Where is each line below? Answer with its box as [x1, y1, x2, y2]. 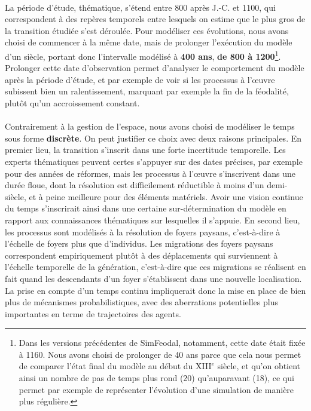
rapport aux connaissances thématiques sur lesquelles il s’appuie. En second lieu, [5, 213, 300, 226]
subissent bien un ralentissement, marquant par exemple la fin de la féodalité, [5, 85, 289, 97]
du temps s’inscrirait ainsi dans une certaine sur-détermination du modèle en [5, 202, 286, 214]
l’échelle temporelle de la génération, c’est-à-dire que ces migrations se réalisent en [5, 260, 306, 273]
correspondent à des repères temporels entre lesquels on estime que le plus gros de [5, 13, 306, 25]
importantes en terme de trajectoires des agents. [5, 307, 181, 320]
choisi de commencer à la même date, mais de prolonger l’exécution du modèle [5, 36, 292, 48]
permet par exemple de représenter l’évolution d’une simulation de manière [19, 383, 294, 395]
